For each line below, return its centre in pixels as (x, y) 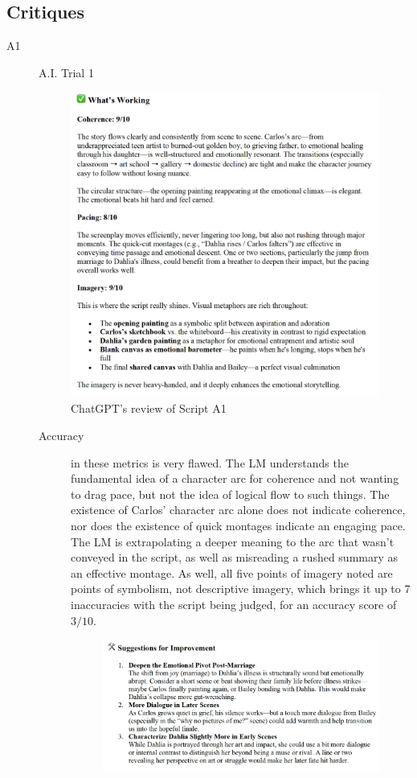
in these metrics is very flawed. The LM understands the (210, 462)
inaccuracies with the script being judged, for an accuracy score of (234, 605)
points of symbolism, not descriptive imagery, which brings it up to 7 (241, 589)
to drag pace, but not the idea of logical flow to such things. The (230, 494)
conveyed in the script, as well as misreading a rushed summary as (235, 557)
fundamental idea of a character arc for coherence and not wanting (235, 478)
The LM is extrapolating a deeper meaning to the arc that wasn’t (233, 541)
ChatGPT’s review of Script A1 (149, 408)
